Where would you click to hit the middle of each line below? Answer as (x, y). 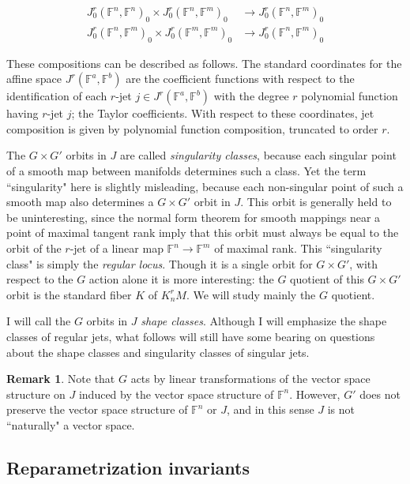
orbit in (212, 202)
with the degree (251, 96)
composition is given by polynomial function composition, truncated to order (192, 128)
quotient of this (327, 279)
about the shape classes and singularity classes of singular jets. (158, 352)
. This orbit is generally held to (316, 202)
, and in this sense (270, 409)
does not (380, 394)
